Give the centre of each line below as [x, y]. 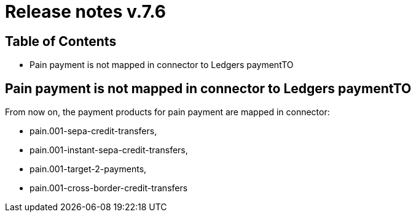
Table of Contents [61, 41]
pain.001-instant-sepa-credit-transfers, [109, 150]
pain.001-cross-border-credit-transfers [109, 188]
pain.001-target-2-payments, [88, 169]
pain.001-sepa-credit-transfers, [93, 131]
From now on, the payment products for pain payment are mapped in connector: [167, 112]
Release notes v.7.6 [85, 12]
